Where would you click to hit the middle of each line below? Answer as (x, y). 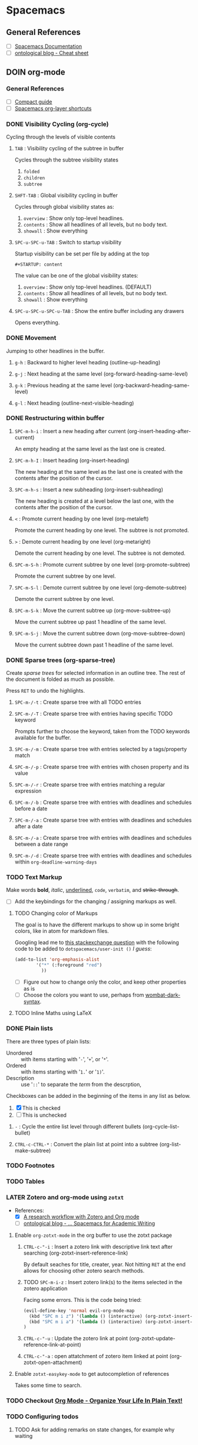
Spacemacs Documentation (48, 46)
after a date (29, 826)
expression (28, 791)
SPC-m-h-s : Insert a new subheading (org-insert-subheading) (89, 489)
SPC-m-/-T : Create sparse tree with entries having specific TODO (93, 714)
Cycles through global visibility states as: (64, 207)
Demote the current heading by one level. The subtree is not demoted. (100, 553)
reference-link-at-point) (52, 1345)
